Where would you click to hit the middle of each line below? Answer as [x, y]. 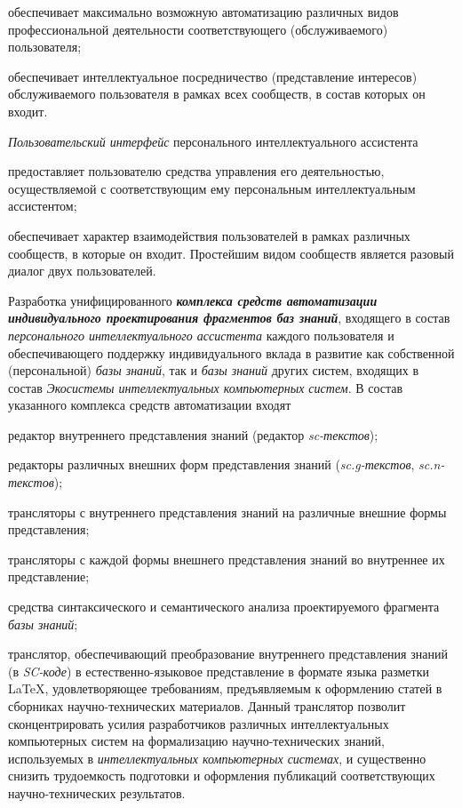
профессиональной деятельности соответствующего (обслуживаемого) [198, 29]
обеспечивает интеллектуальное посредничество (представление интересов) [213, 76]
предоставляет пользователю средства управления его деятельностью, [196, 171]
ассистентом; [43, 206]
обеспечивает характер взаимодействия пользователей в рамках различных [209, 235]
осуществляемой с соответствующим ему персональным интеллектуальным [212, 188]
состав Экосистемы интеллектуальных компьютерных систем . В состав [206, 387]
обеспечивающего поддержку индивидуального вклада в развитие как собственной [231, 352]
